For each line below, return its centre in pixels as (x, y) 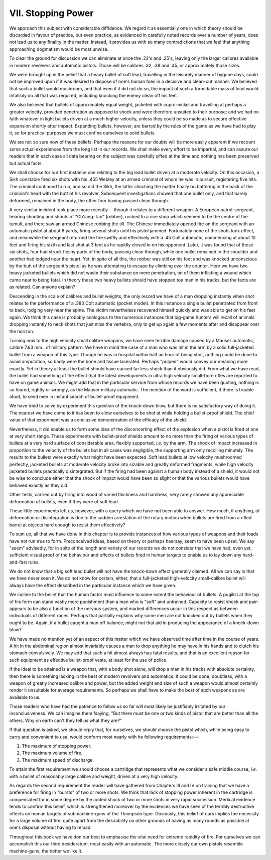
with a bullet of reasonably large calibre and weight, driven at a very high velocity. (94, 776)
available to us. (25, 697)
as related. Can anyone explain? (42, 287)
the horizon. (22, 331)
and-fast (18, 562)
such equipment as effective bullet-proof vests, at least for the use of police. (89, 660)
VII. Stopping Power (51, 13)
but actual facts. (26, 163)
